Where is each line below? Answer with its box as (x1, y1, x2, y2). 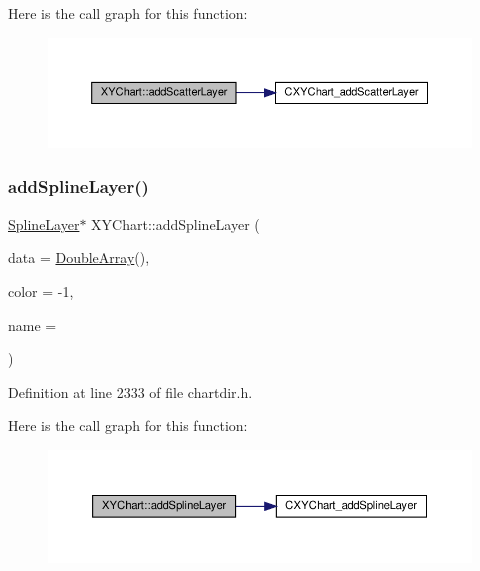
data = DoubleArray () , (8, 247, 150, 268)
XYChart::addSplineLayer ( (91, 213, 260, 234)
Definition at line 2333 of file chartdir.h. (8, 381, 253, 402)
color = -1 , (8, 280, 74, 301)
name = (8, 314, 57, 335)
